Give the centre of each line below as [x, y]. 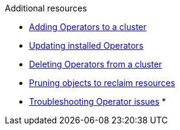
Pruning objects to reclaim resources [102, 83]
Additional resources [46, 8]
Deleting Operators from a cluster [96, 64]
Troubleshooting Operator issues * [98, 101]
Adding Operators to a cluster [88, 27]
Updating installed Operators [86, 45]
